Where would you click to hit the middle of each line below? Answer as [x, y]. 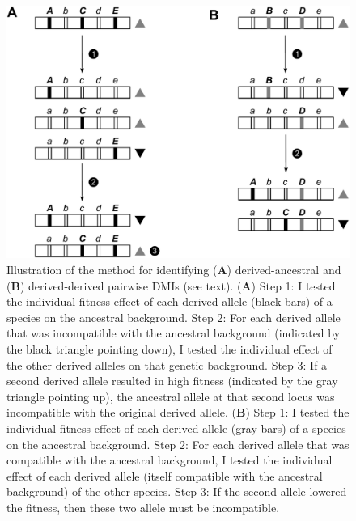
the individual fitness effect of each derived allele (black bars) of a [170, 301]
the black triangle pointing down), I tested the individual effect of [170, 348]
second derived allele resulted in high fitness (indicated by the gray [172, 381]
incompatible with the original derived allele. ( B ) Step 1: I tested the [178, 412]
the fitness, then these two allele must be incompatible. [143, 507]
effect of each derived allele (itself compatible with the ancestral [165, 475]
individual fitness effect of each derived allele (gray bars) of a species [176, 428]
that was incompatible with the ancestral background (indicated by [174, 333]
